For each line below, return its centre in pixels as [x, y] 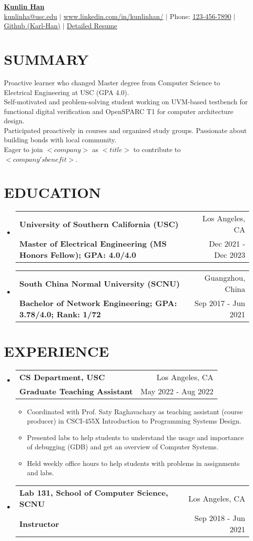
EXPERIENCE [56, 351]
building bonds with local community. [60, 140]
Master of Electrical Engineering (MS [93, 244]
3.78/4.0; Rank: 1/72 [60, 314]
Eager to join [23, 149]
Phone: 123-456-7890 [200, 16]
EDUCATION [53, 192]
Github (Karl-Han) [32, 26]
